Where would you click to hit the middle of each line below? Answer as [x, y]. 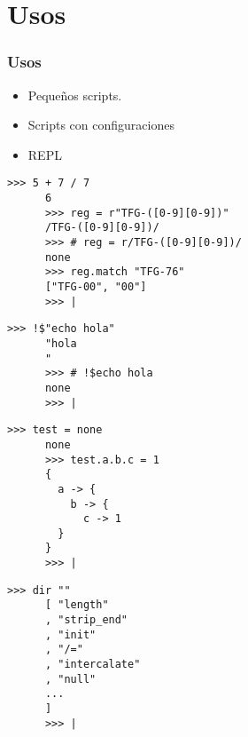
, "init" [70, 634]
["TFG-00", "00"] [96, 286]
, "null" [70, 679]
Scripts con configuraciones [101, 125]
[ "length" [77, 605]
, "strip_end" [86, 620]
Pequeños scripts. [75, 95]
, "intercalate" [93, 665]
